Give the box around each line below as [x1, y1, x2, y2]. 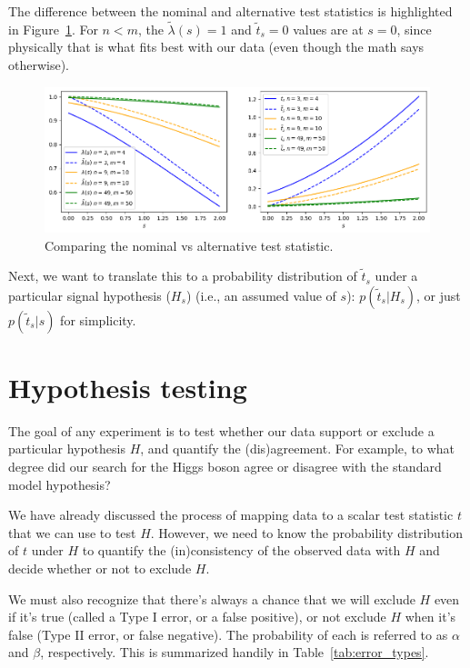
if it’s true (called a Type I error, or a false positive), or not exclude [8, 607, 386, 626]
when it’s [405, 607, 456, 626]
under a [375, 266, 418, 285]
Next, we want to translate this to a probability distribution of [8, 266, 357, 285]
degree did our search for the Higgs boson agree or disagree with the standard [8, 457, 442, 476]
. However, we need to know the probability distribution [150, 523, 464, 542]
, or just [416, 285, 461, 304]
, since [396, 19, 432, 38]
